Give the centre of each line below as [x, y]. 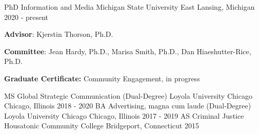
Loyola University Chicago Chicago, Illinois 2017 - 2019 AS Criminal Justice [124, 115]
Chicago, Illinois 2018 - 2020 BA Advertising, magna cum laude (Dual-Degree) [128, 106]
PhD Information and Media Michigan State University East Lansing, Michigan [129, 7]
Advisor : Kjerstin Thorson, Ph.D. [59, 34]
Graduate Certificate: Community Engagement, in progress [102, 78]
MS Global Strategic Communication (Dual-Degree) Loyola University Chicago [128, 95]
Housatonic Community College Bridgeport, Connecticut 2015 [102, 126]
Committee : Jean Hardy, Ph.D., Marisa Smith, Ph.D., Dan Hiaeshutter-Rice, [128, 51]
